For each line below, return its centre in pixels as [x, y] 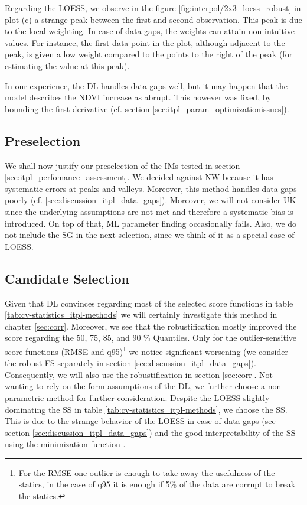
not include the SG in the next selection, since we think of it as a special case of [150, 235]
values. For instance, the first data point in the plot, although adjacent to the [145, 42]
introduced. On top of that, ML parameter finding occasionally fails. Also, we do [151, 223]
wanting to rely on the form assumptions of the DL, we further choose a [135, 386]
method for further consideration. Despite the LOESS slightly [158, 397]
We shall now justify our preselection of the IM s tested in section [123, 165]
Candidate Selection [67, 278]
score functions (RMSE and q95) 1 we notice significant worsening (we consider [147, 350]
